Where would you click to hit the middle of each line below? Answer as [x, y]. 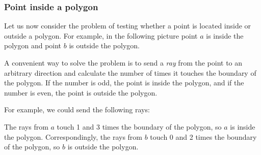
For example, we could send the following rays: [77, 110]
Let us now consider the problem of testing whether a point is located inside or [128, 26]
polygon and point [33, 45]
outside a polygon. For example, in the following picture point [101, 35]
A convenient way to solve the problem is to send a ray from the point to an [123, 63]
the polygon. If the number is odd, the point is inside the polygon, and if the [124, 83]
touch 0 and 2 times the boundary [203, 136]
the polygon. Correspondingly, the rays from [73, 136]
